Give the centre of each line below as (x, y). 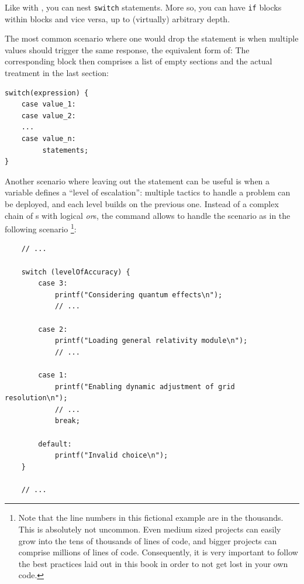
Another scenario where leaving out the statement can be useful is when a (137, 181)
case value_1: (49, 104)
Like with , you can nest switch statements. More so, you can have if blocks (143, 7)
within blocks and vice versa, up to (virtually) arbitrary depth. (118, 18)
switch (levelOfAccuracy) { (76, 272)
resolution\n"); (36, 398)
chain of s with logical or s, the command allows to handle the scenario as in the (148, 215)
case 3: (53, 284)
